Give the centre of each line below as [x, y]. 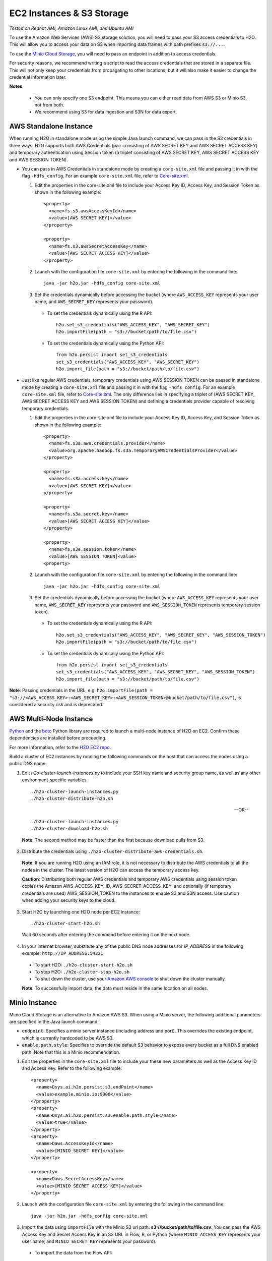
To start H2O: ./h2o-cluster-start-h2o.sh [84, 965]
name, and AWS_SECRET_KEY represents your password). [94, 302]
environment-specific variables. [55, 780]
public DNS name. [28, 764]
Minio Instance [33, 1002]
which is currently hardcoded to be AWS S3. [68, 1038]
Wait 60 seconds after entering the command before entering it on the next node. [106, 935]
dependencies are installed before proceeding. [58, 738]
